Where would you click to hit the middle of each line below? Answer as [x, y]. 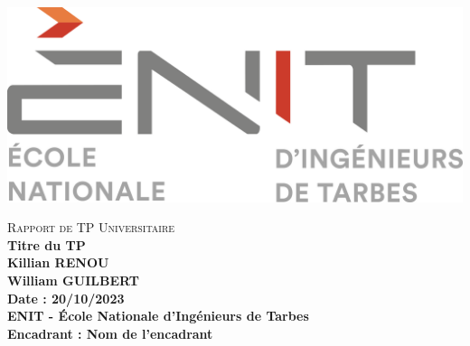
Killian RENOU [58, 262]
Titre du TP [47, 244]
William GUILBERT [73, 280]
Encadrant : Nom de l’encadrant [110, 333]
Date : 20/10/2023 [66, 298]
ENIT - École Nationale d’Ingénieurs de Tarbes [158, 316]
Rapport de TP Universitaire [91, 227]
